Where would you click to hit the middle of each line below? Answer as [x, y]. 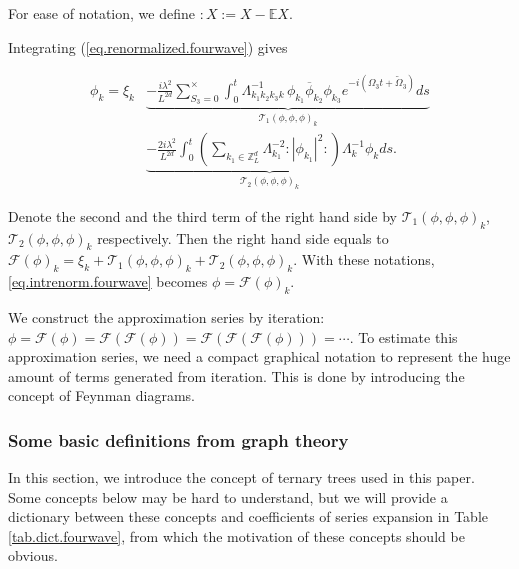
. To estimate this [403, 336]
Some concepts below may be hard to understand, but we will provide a [228, 496]
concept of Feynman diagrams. [101, 395]
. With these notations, [364, 259]
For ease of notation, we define [101, 13]
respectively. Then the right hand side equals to [243, 237]
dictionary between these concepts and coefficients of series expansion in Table [248, 516]
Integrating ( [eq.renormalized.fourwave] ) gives [148, 46]
